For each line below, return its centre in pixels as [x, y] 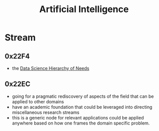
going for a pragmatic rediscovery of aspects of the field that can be [83, 96]
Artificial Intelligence [84, 9]
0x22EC [18, 84]
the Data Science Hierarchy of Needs [51, 68]
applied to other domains [38, 101]
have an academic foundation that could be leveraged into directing [82, 107]
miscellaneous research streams [46, 112]
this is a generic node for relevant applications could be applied [78, 117]
